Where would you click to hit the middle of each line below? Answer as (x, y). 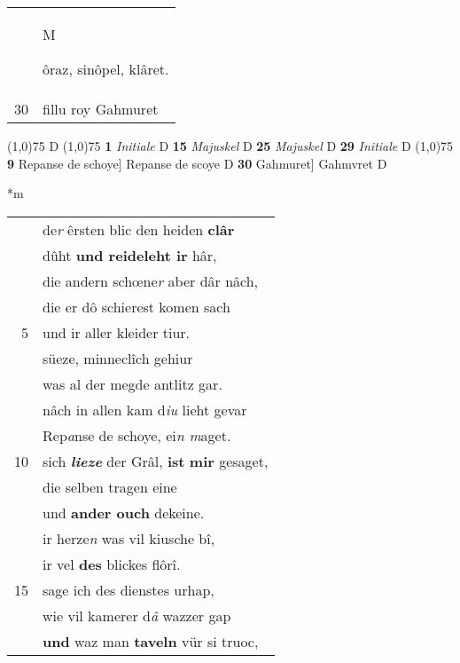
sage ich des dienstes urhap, (129, 589)
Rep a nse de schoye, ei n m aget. (137, 435)
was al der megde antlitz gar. (133, 383)
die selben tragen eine (110, 486)
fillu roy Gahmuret (101, 109)
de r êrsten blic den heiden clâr (139, 229)
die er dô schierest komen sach (136, 306)
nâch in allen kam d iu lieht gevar (145, 409)
